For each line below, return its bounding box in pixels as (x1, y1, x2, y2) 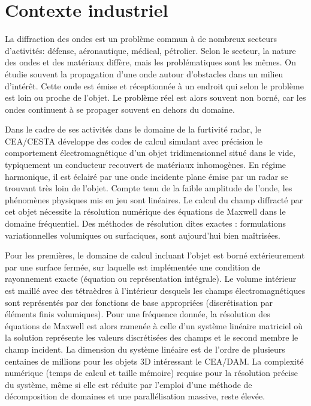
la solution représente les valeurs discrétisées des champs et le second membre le (5, 331, 298, 344)
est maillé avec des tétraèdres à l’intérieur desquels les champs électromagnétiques (5, 284, 306, 296)
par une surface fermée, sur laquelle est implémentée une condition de (5, 260, 261, 273)
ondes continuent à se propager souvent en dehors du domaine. (5, 103, 235, 115)
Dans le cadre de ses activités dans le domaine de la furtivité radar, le (5, 123, 261, 136)
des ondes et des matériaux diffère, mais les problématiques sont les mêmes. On (5, 56, 297, 68)
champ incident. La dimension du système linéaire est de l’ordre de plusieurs (5, 342, 285, 355)
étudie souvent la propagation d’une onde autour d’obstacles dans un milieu (5, 67, 283, 80)
